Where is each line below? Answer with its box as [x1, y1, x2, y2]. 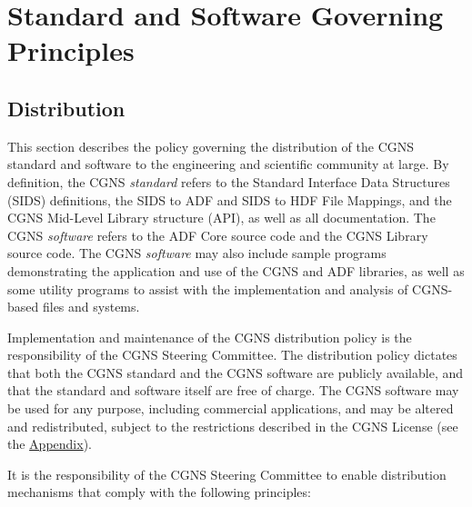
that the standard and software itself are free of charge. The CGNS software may [7, 381, 459, 400]
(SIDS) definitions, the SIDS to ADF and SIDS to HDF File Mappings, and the [7, 190, 452, 209]
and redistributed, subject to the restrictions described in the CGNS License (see [7, 416, 458, 435]
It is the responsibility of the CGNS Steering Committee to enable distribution [7, 464, 447, 483]
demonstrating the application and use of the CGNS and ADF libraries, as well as [7, 261, 465, 280]
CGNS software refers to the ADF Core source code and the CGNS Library [7, 225, 428, 244]
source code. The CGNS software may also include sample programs [7, 244, 387, 263]
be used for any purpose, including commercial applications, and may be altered [7, 399, 454, 418]
